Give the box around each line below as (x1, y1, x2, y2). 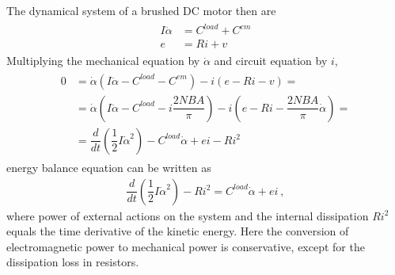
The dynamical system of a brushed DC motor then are (6, 2, 276, 18)
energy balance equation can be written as (6, 159, 211, 175)
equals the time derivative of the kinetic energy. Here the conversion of (6, 223, 349, 239)
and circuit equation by (214, 52, 328, 69)
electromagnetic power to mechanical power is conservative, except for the (6, 238, 365, 254)
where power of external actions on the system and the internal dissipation (6, 207, 369, 223)
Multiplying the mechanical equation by (6, 52, 200, 69)
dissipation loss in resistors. (6, 254, 139, 270)
